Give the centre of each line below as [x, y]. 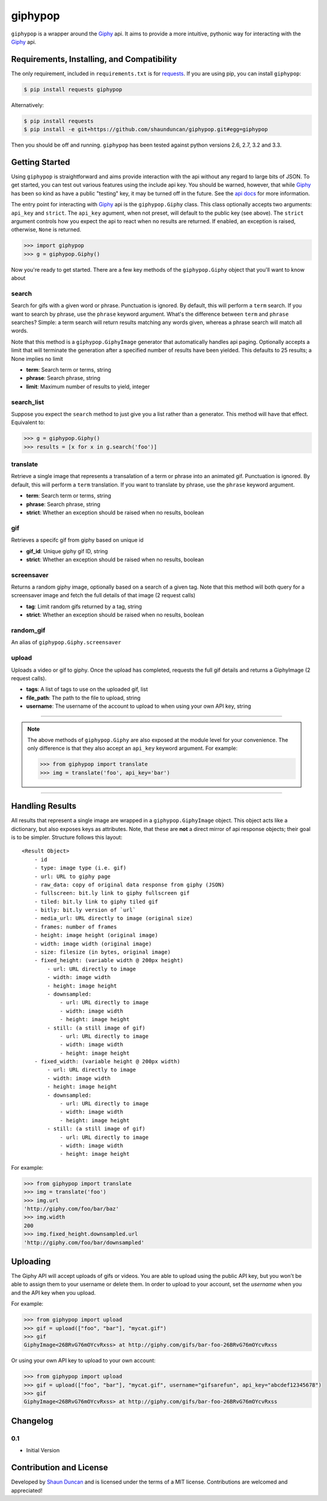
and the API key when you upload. [53, 1292]
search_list [28, 402]
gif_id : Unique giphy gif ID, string [67, 551]
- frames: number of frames [75, 927]
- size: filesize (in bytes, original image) [102, 952]
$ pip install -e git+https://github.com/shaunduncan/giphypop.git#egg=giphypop [146, 130]
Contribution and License [60, 1468]
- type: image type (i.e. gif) [80, 868]
